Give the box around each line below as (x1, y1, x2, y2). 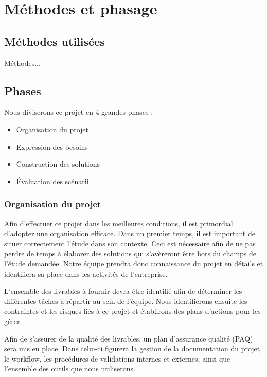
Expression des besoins (16, 141, 88, 152)
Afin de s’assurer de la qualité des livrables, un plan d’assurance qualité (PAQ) (4, 333, 253, 344)
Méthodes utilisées (4, 33, 105, 49)
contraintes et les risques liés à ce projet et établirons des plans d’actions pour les (4, 306, 261, 316)
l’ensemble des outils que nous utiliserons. (4, 363, 135, 374)
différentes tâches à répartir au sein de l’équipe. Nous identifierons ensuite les (4, 295, 247, 306)
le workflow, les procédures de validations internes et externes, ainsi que (4, 353, 230, 364)
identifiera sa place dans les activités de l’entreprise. (4, 268, 168, 279)
